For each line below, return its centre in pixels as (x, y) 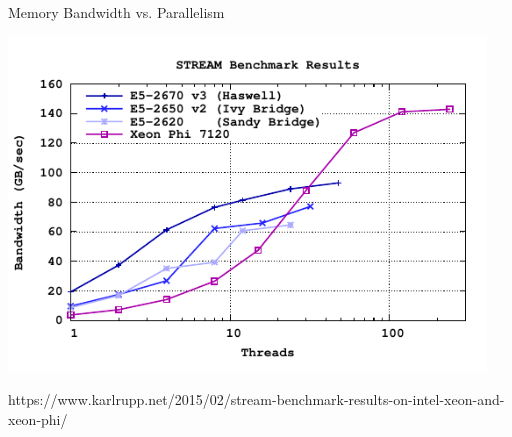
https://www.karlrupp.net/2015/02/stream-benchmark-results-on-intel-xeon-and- (256, 399)
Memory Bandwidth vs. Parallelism (116, 12)
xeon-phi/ (38, 418)
